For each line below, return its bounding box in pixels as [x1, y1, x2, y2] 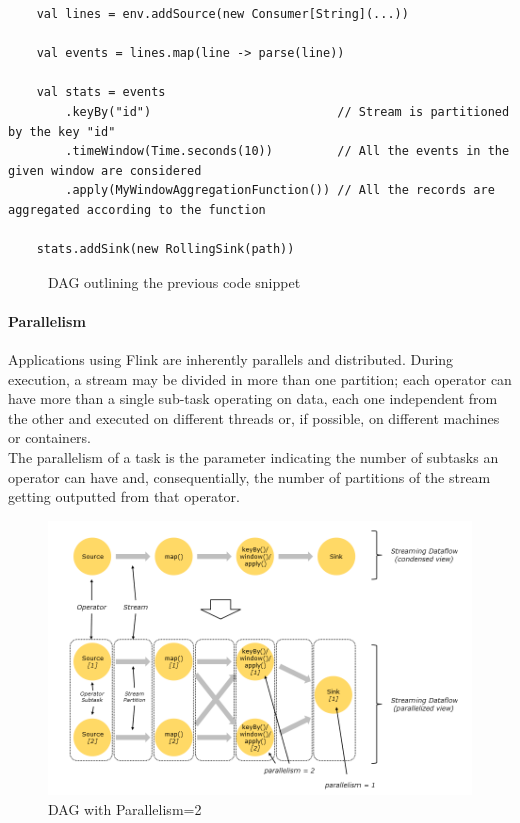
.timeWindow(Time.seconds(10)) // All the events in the [65, 144, 510, 159]
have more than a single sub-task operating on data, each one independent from [8, 388, 498, 409]
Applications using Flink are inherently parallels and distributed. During [8, 349, 454, 370]
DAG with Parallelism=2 [48, 798, 202, 819]
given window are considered [8, 163, 202, 178]
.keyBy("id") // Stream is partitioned [65, 104, 510, 119]
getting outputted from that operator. [8, 486, 240, 507]
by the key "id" [8, 124, 116, 139]
